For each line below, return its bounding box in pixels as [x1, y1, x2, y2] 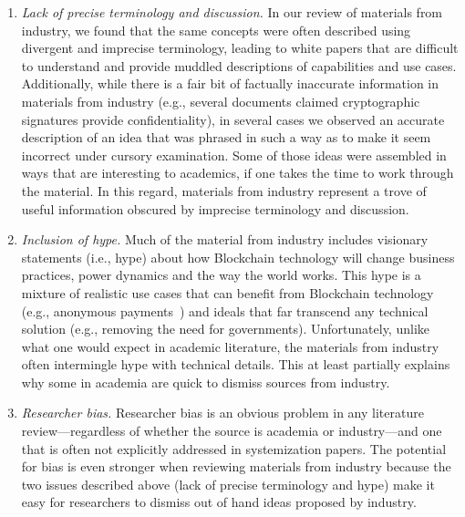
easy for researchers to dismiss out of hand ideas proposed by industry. [21, 492, 417, 512]
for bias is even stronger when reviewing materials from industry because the [21, 457, 451, 476]
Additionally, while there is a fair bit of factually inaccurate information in [21, 74, 439, 93]
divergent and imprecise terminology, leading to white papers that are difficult [21, 38, 459, 57]
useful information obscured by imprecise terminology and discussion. [21, 199, 409, 218]
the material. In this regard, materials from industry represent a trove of [21, 181, 427, 200]
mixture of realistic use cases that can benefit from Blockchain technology [21, 283, 434, 302]
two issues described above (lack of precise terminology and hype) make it [21, 474, 435, 493]
